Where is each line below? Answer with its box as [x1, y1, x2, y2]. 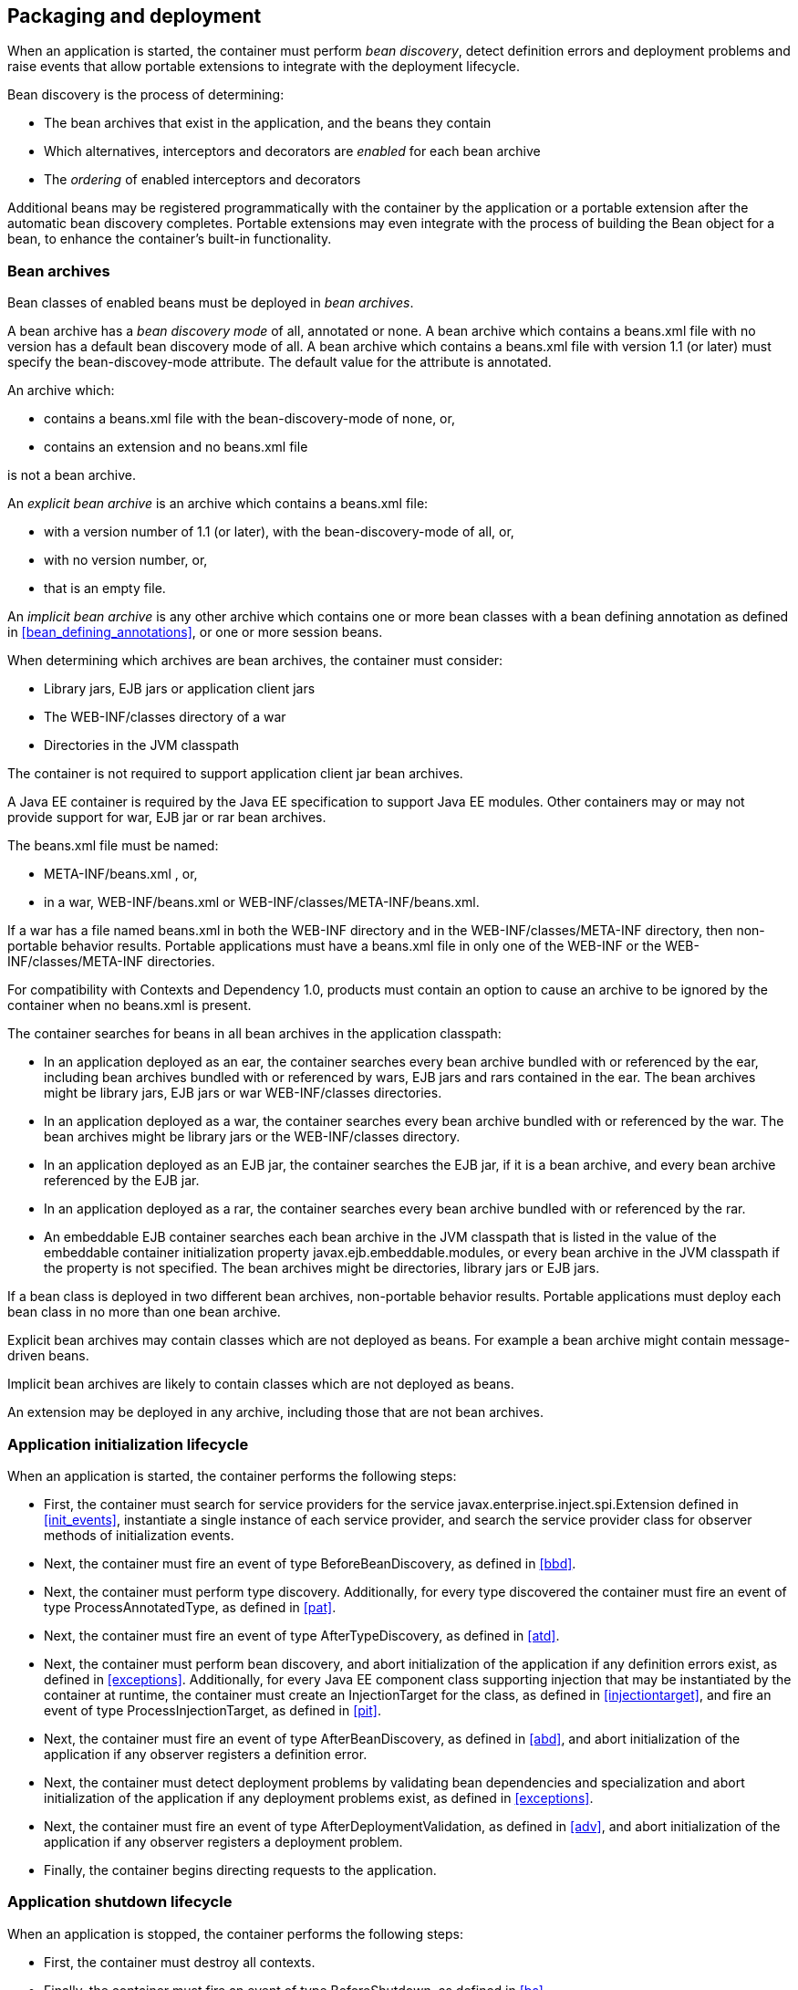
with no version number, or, [44, 552, 208, 568]
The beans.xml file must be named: [7, 838, 219, 854]
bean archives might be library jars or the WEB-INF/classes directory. [44, 1129, 461, 1145]
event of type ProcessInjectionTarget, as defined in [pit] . [44, 1702, 381, 1718]
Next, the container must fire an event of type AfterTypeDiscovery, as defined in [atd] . [44, 1627, 560, 1643]
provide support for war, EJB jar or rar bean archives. [7, 809, 326, 826]
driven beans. [7, 1348, 89, 1364]
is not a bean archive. [7, 467, 136, 484]
